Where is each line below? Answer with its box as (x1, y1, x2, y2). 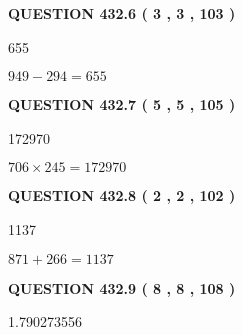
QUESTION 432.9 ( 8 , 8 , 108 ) (8, 277, 236, 298)
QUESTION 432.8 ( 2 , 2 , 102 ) (8, 185, 236, 206)
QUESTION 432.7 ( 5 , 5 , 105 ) (8, 94, 236, 115)
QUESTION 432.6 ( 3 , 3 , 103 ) (8, 3, 236, 23)
